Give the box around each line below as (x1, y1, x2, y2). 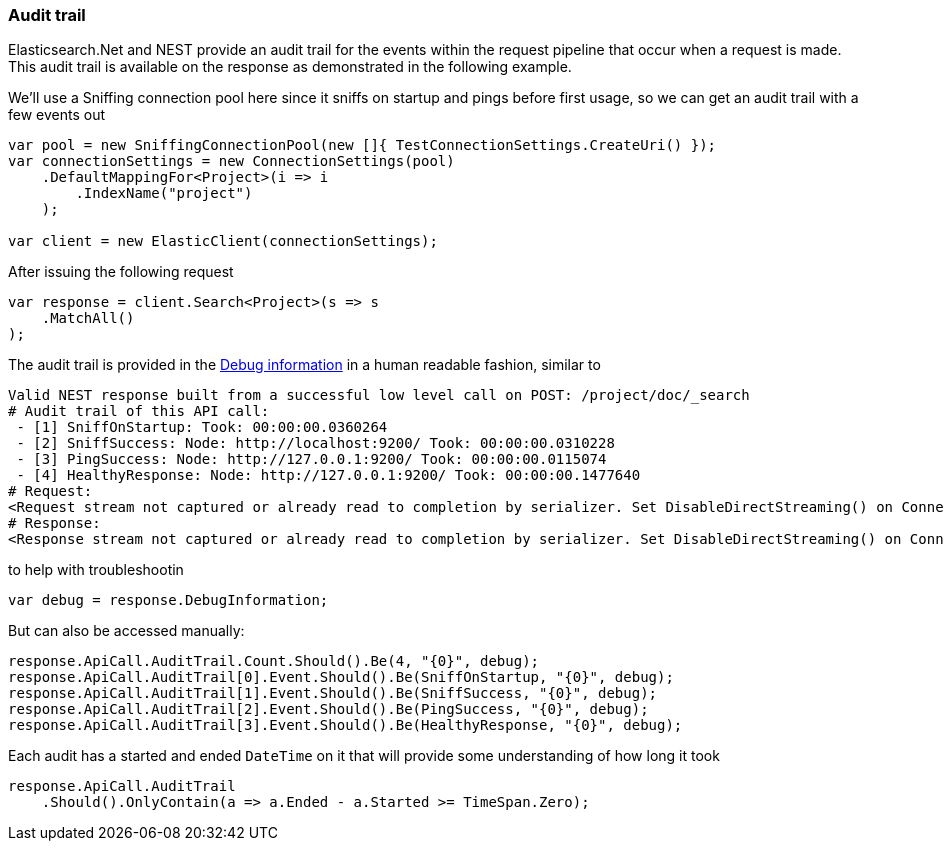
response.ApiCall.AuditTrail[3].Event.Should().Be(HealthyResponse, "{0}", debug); (8, 717, 683, 734)
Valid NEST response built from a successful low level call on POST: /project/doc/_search (8, 387, 750, 404)
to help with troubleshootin (8, 561, 184, 579)
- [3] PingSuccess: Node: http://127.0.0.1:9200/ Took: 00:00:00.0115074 (16, 451, 607, 468)
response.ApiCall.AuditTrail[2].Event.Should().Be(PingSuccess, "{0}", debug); (8, 701, 649, 718)
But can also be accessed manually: (8, 622, 245, 640)
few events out (8, 106, 106, 124)
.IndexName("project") (75, 185, 253, 202)
